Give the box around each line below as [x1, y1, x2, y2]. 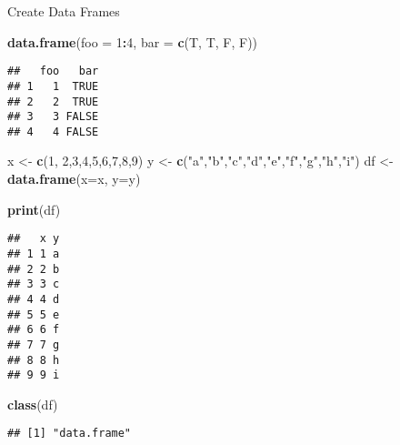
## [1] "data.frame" [7, 427, 132, 440]
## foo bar [7, 65, 99, 78]
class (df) [7, 394, 58, 413]
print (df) [7, 199, 61, 218]
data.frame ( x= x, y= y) [7, 169, 141, 188]
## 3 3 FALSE [7, 110, 99, 124]
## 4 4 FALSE [7, 125, 99, 138]
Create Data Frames [7, 2, 120, 20]
